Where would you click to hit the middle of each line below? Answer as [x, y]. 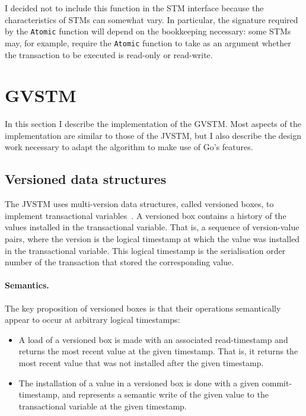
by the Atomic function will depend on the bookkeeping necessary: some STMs [148, 31]
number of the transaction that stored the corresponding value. [119, 262]
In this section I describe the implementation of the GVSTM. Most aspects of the [153, 124]
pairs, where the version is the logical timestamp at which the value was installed [152, 238]
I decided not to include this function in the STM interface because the [134, 8]
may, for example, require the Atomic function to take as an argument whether [148, 42]
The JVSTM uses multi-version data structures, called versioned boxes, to [139, 204]
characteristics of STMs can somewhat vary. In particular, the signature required [152, 19]
